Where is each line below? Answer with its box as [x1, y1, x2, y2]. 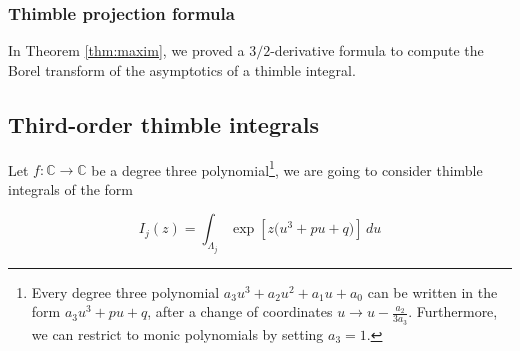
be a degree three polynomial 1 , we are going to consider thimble [91, 156, 483, 180]
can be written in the [367, 281, 498, 302]
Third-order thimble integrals [8, 108, 319, 139]
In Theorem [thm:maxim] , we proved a [8, 40, 245, 61]
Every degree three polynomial [31, 281, 220, 302]
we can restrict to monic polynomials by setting [31, 323, 324, 344]
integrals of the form [8, 178, 133, 199]
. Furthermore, [408, 301, 498, 322]
